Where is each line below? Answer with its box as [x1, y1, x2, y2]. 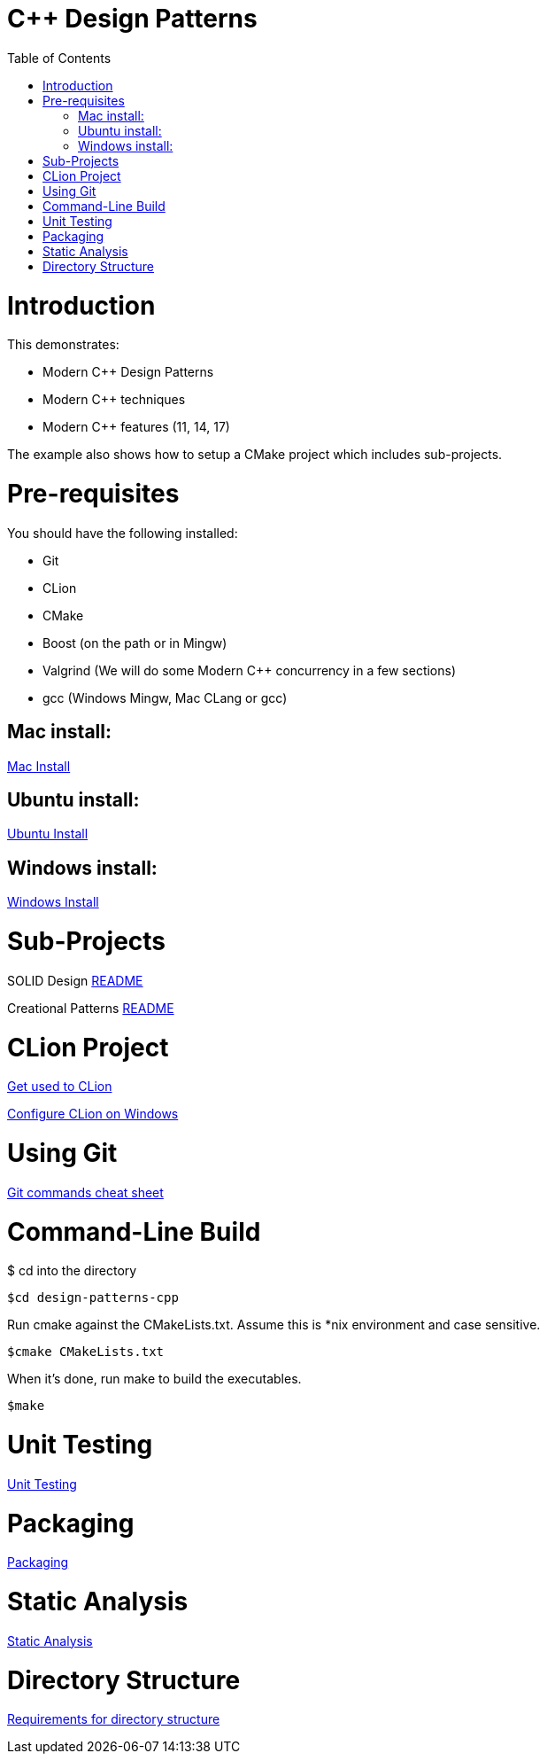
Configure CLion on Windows [7, 1106, 179, 1122]
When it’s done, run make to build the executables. [7, 1371, 302, 1387]
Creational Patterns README [7, 1000, 174, 1016]
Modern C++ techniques [42, 392, 186, 408]
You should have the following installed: [7, 525, 238, 541]
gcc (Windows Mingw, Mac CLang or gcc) [42, 690, 288, 705]
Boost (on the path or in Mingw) [42, 635, 227, 651]
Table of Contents [7, 50, 112, 66]
